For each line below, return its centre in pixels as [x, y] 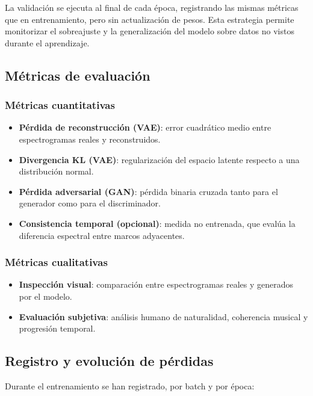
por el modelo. [45, 296]
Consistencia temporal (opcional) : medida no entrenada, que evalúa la [157, 223]
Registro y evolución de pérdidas [109, 361]
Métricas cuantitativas [60, 105]
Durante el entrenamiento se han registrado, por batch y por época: [130, 385]
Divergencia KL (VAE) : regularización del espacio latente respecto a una [159, 159]
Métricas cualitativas [56, 262]
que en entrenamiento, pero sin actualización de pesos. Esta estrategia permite [150, 19]
